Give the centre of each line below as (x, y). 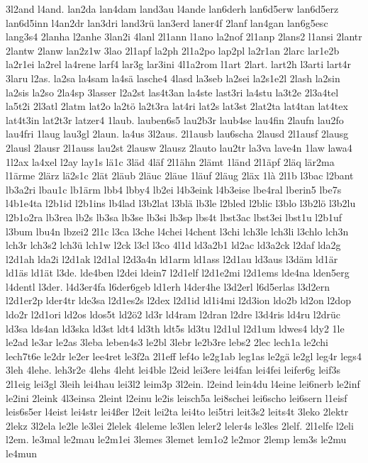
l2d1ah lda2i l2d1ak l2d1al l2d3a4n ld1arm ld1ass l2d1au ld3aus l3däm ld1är (172, 258)
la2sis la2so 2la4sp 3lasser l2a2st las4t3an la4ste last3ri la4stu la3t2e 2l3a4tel (172, 92)
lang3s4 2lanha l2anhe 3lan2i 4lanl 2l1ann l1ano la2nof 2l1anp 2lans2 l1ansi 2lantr (184, 37)
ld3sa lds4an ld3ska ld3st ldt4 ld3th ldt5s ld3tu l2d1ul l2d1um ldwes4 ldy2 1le (175, 328)
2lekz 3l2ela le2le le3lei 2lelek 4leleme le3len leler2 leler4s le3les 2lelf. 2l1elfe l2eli (180, 425)
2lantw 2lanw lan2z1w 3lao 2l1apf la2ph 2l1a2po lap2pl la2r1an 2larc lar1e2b (173, 50)
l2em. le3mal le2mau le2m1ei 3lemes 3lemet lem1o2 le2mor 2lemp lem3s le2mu (176, 439)
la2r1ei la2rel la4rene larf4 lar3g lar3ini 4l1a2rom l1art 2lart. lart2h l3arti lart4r (179, 64)
